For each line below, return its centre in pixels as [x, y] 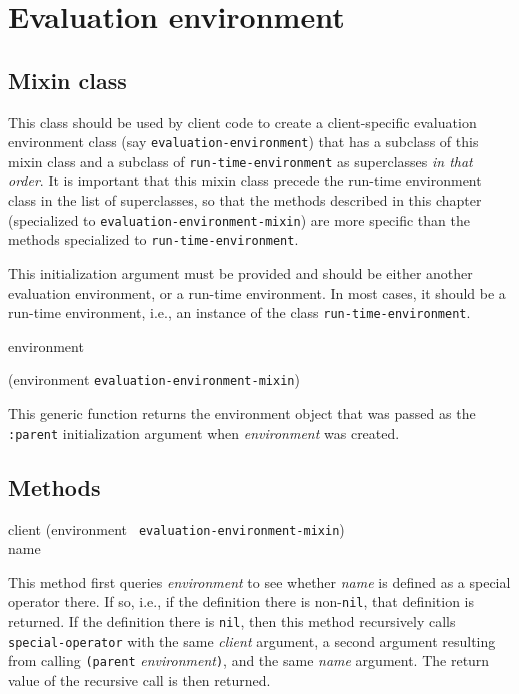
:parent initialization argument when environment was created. [204, 432]
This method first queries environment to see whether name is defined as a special [259, 581]
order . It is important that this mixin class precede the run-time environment [245, 180]
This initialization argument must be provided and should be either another [240, 272]
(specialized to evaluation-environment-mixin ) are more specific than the [239, 219]
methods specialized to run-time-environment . [153, 239]
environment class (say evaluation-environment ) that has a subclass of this [243, 141]
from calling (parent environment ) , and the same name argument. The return [249, 660]
